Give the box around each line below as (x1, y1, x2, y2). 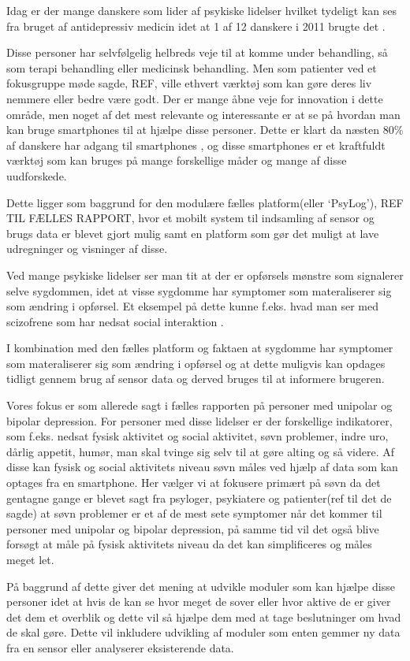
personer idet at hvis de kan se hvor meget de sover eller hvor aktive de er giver (6, 593, 391, 610)
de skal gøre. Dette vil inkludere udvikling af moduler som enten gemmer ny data (6, 624, 401, 641)
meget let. (6, 551, 54, 567)
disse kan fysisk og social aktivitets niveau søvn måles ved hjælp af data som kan (6, 459, 398, 475)
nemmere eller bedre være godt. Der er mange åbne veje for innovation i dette (6, 90, 383, 106)
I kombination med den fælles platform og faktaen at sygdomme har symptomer (6, 340, 393, 356)
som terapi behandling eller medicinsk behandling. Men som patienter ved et (6, 59, 377, 76)
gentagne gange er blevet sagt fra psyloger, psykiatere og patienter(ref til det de (6, 489, 392, 506)
